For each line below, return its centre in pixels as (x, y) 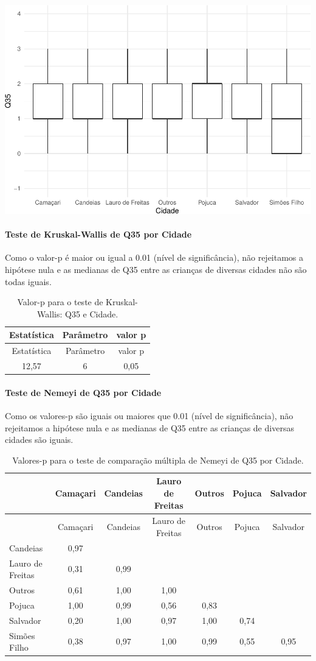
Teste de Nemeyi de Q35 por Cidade (83, 392)
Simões (22, 635)
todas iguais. (28, 281)
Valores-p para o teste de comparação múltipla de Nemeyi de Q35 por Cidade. (158, 460)
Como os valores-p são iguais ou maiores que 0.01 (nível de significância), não (149, 415)
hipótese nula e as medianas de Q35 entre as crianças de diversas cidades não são (156, 270)
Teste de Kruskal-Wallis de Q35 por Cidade (98, 234)
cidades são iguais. (39, 440)
